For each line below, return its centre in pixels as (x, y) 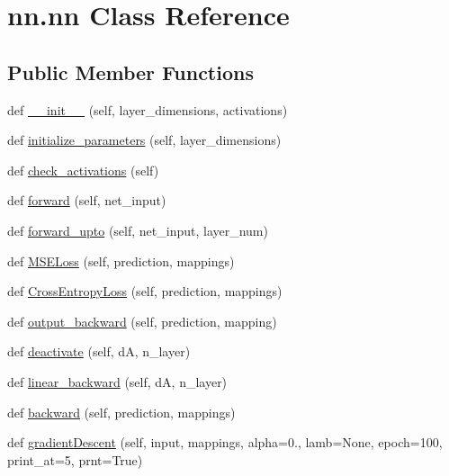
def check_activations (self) (83, 170)
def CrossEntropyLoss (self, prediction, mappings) (145, 291)
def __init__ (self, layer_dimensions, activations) (148, 109)
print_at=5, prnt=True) (75, 459)
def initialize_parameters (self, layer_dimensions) (144, 140)
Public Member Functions (130, 72)
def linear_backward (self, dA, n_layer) (117, 381)
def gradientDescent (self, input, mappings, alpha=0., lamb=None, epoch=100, (225, 442)
